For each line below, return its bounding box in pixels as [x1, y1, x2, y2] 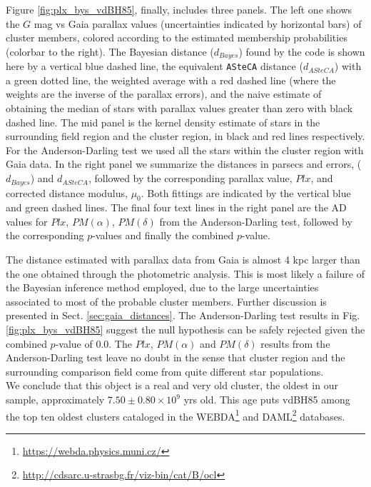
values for [6, 214, 48, 229]
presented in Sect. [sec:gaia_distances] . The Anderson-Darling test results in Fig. [6, 308, 360, 323]
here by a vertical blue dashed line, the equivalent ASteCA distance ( [6, 59, 303, 74]
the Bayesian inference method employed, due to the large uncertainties [6, 280, 319, 295]
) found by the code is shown [238, 44, 365, 59]
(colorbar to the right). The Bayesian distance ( [6, 44, 214, 59]
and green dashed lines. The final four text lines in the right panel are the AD [6, 200, 347, 215]
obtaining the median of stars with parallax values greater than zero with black [6, 101, 353, 116]
